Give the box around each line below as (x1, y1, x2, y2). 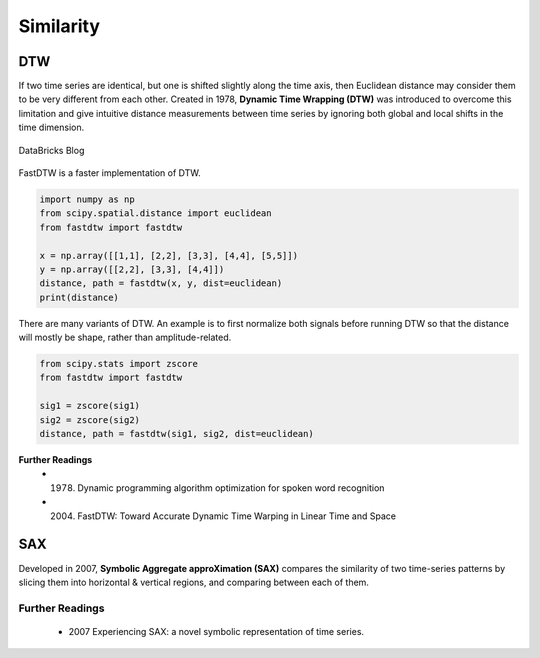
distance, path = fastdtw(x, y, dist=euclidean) (39, 278, 283, 289)
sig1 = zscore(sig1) (39, 400, 140, 412)
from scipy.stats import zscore (39, 358, 199, 370)
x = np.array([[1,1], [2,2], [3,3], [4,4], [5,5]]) (39, 250, 299, 261)
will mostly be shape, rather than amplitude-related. (18, 331, 232, 344)
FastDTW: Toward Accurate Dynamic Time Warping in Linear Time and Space (77, 510, 397, 522)
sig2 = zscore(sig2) (39, 414, 140, 425)
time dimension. (18, 121, 85, 134)
